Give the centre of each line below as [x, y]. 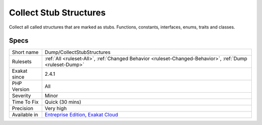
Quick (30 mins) [63, 102]
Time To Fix [25, 102]
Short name [25, 52]
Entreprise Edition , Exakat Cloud [81, 115]
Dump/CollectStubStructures [78, 52]
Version [21, 89]
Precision [23, 109]
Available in [25, 115]
